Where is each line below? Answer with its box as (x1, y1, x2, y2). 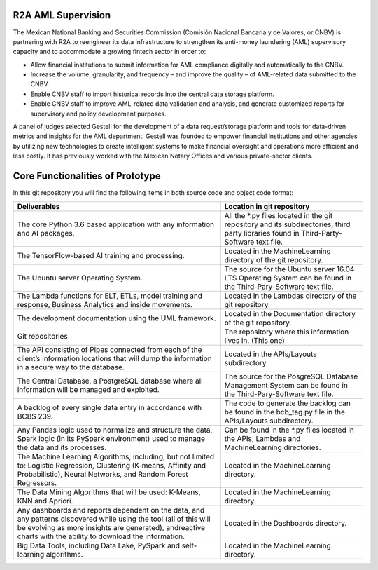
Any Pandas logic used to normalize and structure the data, (17, 425, 213, 435)
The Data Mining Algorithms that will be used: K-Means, (17, 487, 201, 497)
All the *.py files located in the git (224, 210, 333, 220)
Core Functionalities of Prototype (13, 170, 161, 182)
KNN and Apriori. (17, 496, 73, 505)
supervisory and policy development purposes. (30, 109, 167, 118)
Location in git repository (224, 201, 310, 211)
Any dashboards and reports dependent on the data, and (17, 505, 205, 515)
